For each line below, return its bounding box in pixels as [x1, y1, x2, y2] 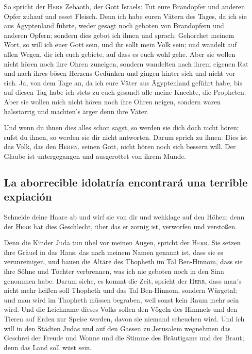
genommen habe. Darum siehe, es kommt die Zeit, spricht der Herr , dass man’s [4, 275, 241, 286]
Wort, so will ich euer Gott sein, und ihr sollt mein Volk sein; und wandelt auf [4, 39, 237, 50]
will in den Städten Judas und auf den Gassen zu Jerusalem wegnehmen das [4, 323, 231, 333]
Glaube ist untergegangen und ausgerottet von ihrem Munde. [4, 151, 186, 161]
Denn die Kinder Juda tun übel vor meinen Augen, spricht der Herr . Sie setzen [4, 237, 241, 248]
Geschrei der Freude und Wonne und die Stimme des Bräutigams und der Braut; [4, 333, 244, 343]
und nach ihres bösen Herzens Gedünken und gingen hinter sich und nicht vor [4, 68, 235, 78]
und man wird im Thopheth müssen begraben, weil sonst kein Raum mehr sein [4, 294, 239, 304]
